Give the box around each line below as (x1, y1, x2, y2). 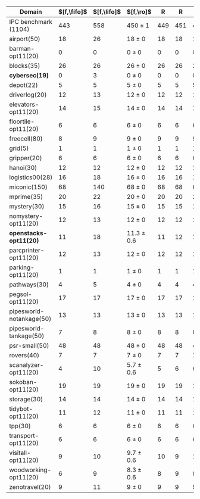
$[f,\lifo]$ (93, 8, 121, 15)
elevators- (9, 101, 39, 108)
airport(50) (9, 35, 40, 43)
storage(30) (9, 395, 43, 403)
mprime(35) (9, 193, 43, 201)
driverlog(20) (9, 91, 47, 99)
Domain (20, 8, 42, 15)
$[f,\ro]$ (127, 8, 152, 15)
